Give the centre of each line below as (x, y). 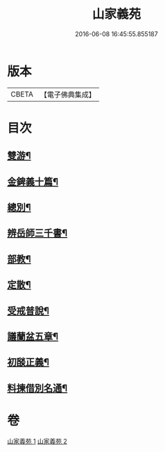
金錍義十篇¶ (33, 181)
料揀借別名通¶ (37, 388)
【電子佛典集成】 (68, 95)
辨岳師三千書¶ (37, 233)
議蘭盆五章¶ (33, 337)
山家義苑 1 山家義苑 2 (37, 441)
